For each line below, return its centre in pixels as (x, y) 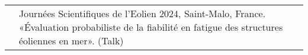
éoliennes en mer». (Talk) (71, 41)
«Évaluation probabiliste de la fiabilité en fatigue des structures (151, 27)
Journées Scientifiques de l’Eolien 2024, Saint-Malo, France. (142, 13)
